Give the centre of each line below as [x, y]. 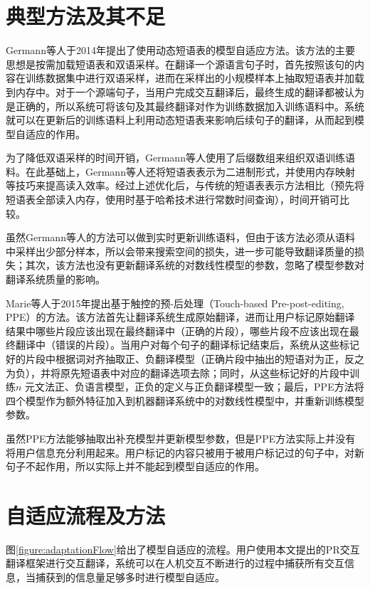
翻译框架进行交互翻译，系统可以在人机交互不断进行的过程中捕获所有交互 [175, 563]
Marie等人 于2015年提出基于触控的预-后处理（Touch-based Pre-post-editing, [175, 303]
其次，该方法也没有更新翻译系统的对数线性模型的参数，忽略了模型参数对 [195, 265]
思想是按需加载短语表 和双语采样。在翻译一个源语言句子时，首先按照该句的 [180, 64]
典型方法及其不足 [86, 16]
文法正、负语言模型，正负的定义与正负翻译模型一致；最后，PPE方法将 [200, 387]
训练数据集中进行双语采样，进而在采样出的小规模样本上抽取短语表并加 [190, 78]
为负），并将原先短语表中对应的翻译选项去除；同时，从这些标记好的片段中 [178, 372]
